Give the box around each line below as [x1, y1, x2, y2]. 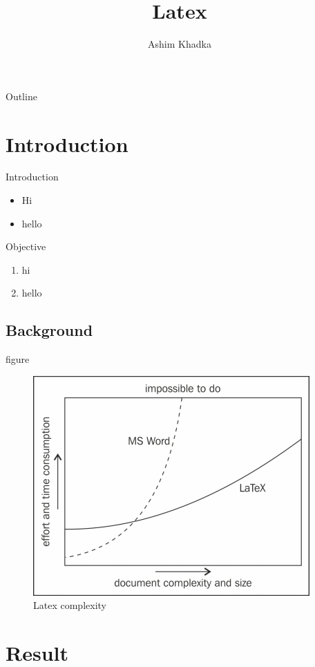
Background [6, 319, 93, 341]
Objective [6, 239, 46, 254]
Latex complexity [33, 598, 106, 612]
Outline [6, 88, 37, 103]
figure [6, 352, 30, 366]
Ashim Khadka [148, 37, 211, 51]
